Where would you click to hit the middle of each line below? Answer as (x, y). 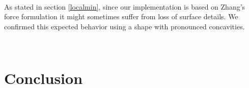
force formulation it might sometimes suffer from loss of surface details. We (121, 16)
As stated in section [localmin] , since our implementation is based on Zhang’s (125, 6)
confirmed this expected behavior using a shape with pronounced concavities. (124, 26)
